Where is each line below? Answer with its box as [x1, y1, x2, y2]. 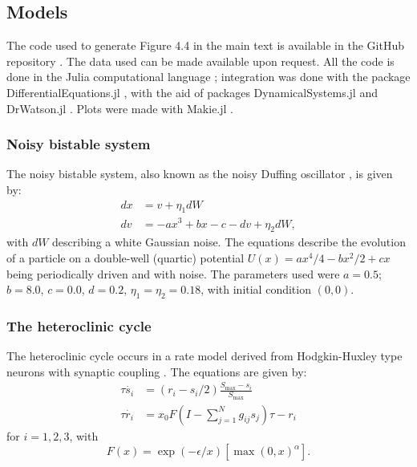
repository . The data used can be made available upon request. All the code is [6, 52, 395, 69]
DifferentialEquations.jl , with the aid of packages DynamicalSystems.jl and [6, 83, 378, 100]
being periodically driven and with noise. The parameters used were [6, 265, 340, 282]
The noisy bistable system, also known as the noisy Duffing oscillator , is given [6, 165, 393, 182]
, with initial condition [200, 281, 311, 298]
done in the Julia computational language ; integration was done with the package [6, 68, 411, 85]
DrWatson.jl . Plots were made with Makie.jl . [6, 99, 233, 116]
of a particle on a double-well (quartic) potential [6, 249, 245, 266]
